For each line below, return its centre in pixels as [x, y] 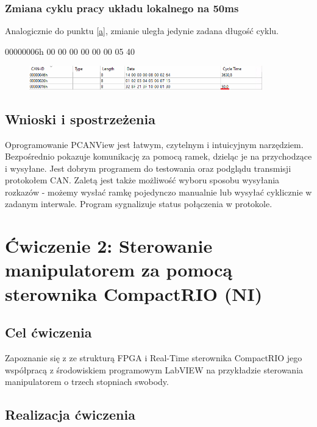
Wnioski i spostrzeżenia [80, 118]
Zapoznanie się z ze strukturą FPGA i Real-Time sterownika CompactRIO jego [154, 358]
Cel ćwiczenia [48, 332]
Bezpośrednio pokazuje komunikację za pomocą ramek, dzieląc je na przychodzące [158, 156]
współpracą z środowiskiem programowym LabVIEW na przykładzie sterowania [154, 369]
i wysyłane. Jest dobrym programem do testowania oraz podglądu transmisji [148, 168]
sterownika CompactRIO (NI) [134, 293]
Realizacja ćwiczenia [70, 415]
